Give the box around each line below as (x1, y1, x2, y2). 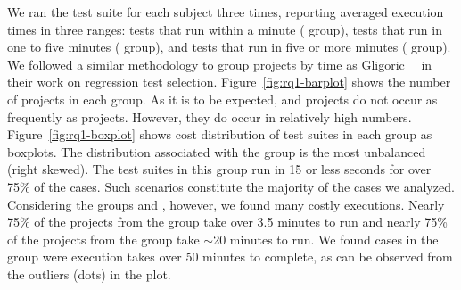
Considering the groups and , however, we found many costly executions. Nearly (7, 195, 445, 213)
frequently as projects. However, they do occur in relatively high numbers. (7, 107, 412, 126)
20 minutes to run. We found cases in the (213, 229, 439, 248)
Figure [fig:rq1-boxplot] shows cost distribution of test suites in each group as (7, 125, 432, 144)
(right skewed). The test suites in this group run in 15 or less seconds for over (7, 160, 432, 178)
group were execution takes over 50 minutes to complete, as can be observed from (7, 247, 453, 266)
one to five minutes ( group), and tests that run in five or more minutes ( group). (7, 37, 451, 56)
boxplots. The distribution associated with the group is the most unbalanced (7, 142, 426, 161)
